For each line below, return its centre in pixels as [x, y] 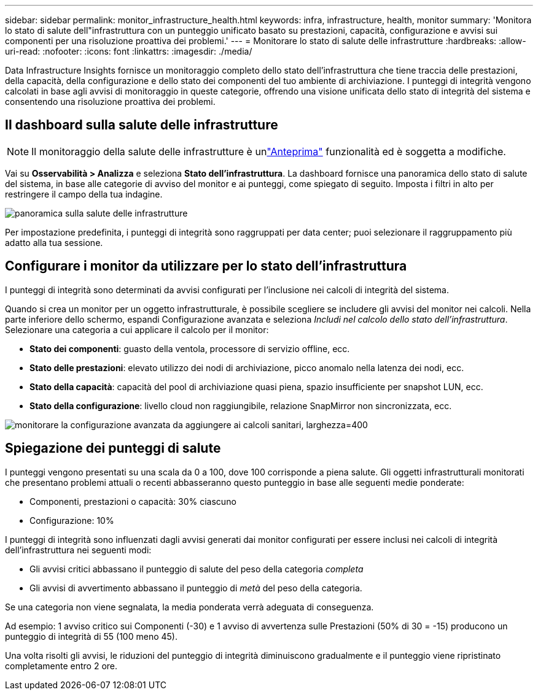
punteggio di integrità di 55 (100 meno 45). [91, 636]
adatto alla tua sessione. [54, 242]
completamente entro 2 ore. [61, 666]
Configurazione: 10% [72, 520]
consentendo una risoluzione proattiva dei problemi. [110, 102]
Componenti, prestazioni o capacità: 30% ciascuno [133, 501]
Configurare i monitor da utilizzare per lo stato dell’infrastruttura [206, 266]
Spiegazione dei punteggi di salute [113, 448]
